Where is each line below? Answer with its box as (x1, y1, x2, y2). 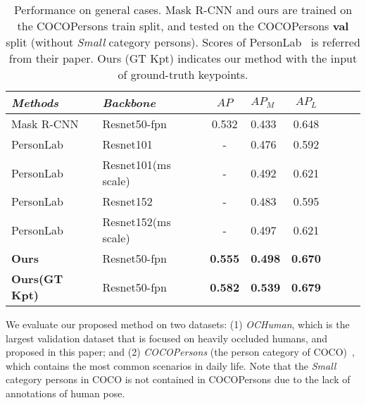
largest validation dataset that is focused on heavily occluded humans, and (6, 330, 328, 345)
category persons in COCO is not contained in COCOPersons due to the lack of (6, 372, 351, 387)
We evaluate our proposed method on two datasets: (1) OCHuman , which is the (6, 317, 350, 331)
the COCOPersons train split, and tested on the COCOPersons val (17, 18, 349, 34)
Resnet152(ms (102, 213, 171, 230)
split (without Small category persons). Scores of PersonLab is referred (6, 34, 360, 50)
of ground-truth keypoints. (118, 66, 248, 82)
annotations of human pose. (6, 385, 125, 400)
